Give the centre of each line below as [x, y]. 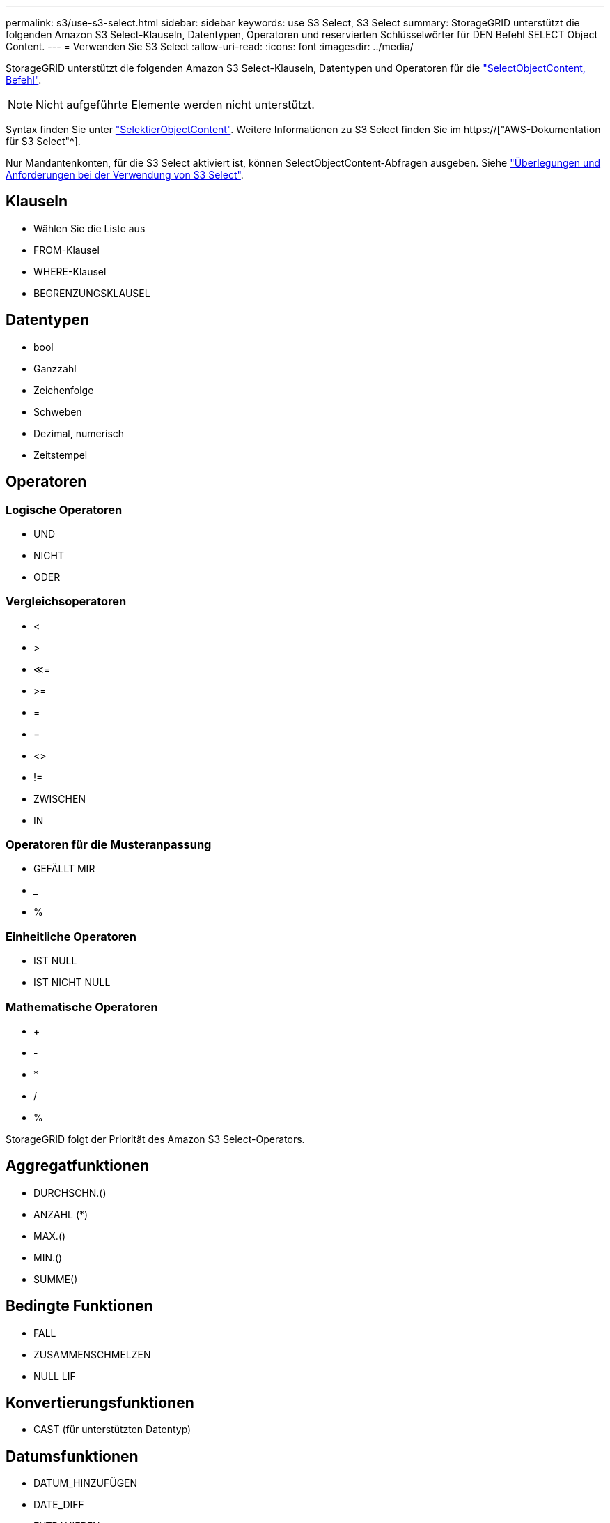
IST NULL [55, 961]
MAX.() [50, 1236]
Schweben [58, 411]
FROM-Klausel [67, 250]
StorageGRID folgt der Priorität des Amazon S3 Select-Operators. [155, 1139]
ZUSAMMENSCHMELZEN [92, 1354]
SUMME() [56, 1279]
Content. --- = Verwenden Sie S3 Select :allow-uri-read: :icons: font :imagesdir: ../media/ [210, 46]
